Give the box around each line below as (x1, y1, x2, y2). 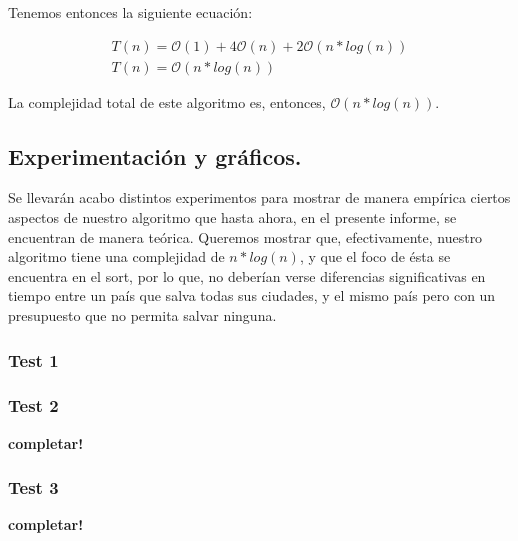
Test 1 (8, 347, 59, 372)
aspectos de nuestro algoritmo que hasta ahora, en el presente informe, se (8, 207, 457, 228)
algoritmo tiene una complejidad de (8, 246, 225, 267)
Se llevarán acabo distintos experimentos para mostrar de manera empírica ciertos (8, 187, 511, 208)
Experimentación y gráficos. (8, 140, 302, 171)
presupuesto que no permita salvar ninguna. (8, 305, 277, 326)
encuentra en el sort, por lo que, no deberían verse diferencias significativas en (8, 265, 486, 286)
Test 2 (8, 393, 59, 418)
